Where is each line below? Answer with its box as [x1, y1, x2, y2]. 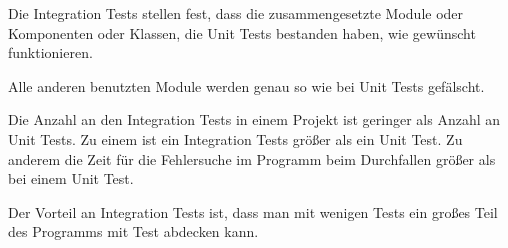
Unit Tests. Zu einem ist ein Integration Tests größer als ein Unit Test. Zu [8, 128, 463, 149]
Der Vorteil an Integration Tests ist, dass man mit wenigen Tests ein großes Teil [8, 201, 498, 222]
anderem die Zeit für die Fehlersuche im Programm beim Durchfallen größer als [8, 148, 496, 169]
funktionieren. [8, 42, 93, 63]
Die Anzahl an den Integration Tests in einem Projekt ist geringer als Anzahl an [8, 109, 501, 130]
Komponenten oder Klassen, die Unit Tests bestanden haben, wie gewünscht [8, 22, 476, 43]
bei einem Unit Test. [8, 168, 134, 189]
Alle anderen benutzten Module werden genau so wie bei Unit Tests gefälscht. [8, 75, 485, 96]
